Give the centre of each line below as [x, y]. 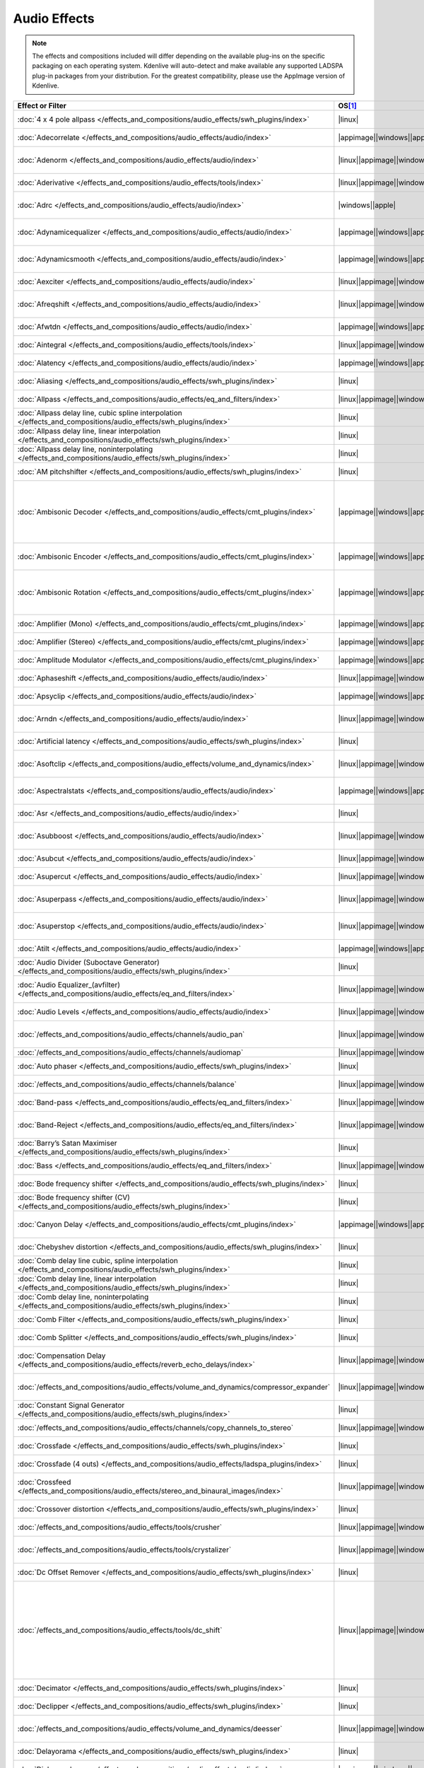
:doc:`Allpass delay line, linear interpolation [89, 431]
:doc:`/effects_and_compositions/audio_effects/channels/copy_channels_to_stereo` [155, 1427]
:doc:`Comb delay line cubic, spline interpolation [98, 1260]
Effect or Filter [42, 105]
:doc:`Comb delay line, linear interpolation [87, 1279]
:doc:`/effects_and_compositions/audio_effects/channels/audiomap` [130, 1052]
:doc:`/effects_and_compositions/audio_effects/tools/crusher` [120, 1527]
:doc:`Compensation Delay [61, 1356]
